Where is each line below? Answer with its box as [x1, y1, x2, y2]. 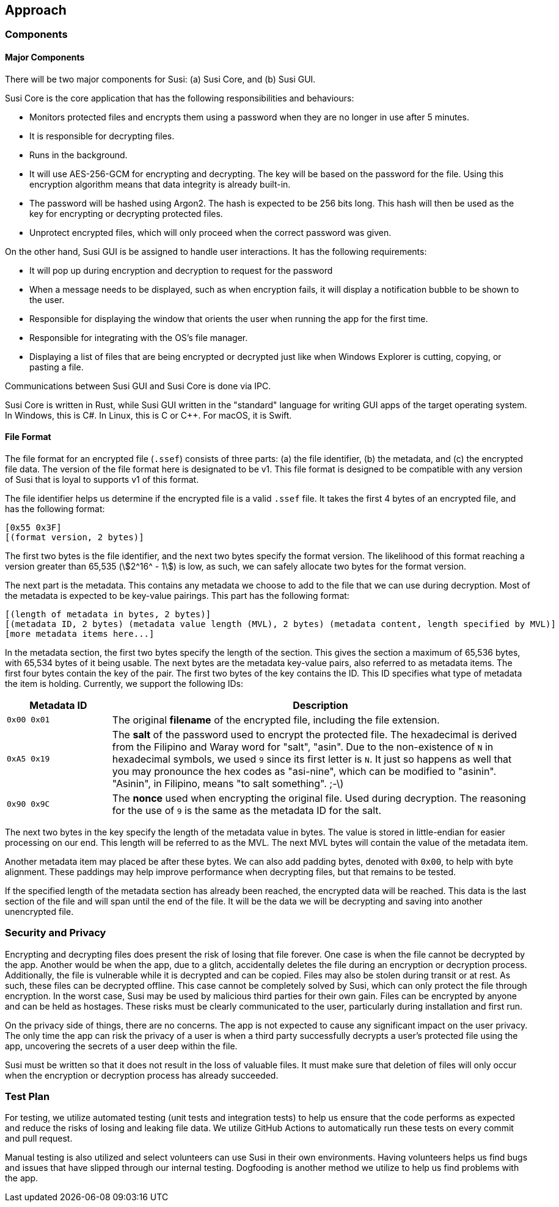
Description [293, 699, 348, 711]
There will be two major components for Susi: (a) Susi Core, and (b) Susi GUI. [5, 73, 316, 84]
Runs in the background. [29, 149, 128, 160]
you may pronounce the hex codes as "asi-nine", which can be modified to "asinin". [112, 765, 497, 777]
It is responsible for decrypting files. [29, 130, 175, 141]
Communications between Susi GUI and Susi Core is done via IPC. [5, 380, 271, 391]
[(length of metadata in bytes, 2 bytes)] [5, 609, 211, 619]
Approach [5, 2, 67, 18]
